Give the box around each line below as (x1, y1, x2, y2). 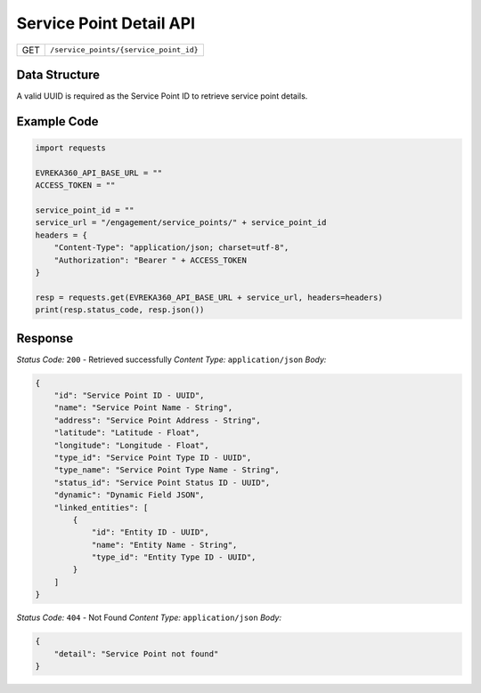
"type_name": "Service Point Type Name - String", (53, 465, 280, 475)
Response (16, 330, 74, 346)
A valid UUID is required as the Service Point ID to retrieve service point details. (16, 91, 308, 101)
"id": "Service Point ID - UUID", (53, 391, 205, 400)
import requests (35, 143, 107, 153)
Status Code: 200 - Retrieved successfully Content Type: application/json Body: (16, 354, 327, 365)
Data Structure (16, 67, 101, 82)
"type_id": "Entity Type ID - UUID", (91, 552, 257, 562)
